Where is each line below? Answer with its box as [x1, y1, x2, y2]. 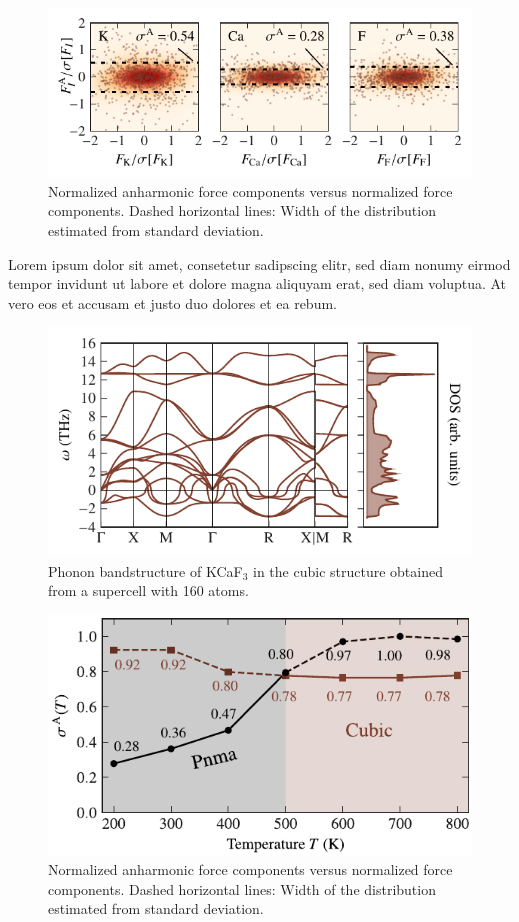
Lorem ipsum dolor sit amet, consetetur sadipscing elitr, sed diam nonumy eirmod [8, 253, 511, 274]
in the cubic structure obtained [253, 560, 443, 581]
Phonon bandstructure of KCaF [48, 560, 243, 581]
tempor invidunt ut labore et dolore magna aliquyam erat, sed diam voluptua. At [8, 273, 507, 294]
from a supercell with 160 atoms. [48, 580, 249, 601]
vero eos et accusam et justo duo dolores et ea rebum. [8, 292, 337, 313]
